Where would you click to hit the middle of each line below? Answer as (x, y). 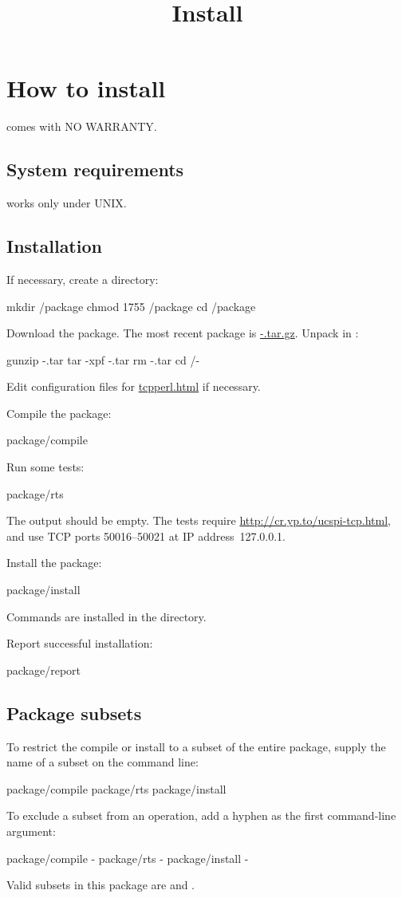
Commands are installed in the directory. (106, 616)
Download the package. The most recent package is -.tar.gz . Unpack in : (183, 333)
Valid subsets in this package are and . (101, 885)
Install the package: (54, 563)
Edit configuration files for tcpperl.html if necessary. (134, 386)
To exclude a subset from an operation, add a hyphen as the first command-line (201, 815)
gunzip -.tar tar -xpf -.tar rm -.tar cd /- (103, 359)
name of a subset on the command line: (102, 762)
